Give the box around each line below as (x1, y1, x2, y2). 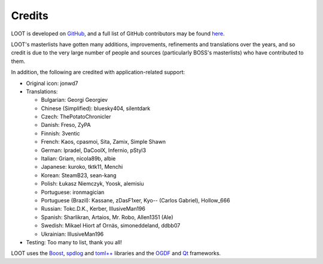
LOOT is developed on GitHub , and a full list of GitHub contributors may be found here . (11, 30, 225, 37)
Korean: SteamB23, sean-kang (41, 171, 117, 179)
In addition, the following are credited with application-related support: (11, 69, 185, 76)
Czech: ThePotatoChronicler (41, 113, 111, 120)
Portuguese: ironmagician (41, 189, 105, 196)
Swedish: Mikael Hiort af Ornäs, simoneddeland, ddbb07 (41, 222, 181, 229)
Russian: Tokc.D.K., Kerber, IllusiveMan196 (41, 205, 146, 213)
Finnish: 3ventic (41, 129, 80, 137)
